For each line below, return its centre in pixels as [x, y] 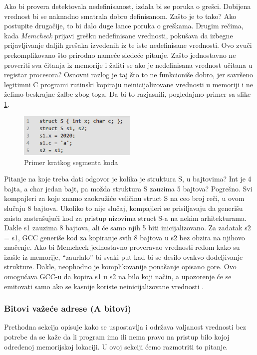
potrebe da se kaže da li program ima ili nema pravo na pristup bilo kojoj [117, 337]
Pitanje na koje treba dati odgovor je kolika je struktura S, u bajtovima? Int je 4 [128, 179]
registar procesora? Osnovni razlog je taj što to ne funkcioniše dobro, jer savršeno [129, 75]
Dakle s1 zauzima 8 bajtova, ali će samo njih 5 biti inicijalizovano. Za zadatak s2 [128, 228]
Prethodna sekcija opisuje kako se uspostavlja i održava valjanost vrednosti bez [125, 327]
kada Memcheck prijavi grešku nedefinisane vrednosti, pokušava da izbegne [119, 35]
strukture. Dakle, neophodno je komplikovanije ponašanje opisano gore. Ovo [120, 266]
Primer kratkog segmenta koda [71, 162]
